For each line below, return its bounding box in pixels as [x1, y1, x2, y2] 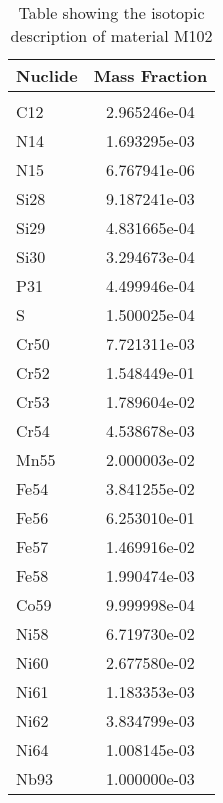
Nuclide [16, 64, 78, 87]
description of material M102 [10, 24, 213, 47]
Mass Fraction [93, 64, 208, 87]
